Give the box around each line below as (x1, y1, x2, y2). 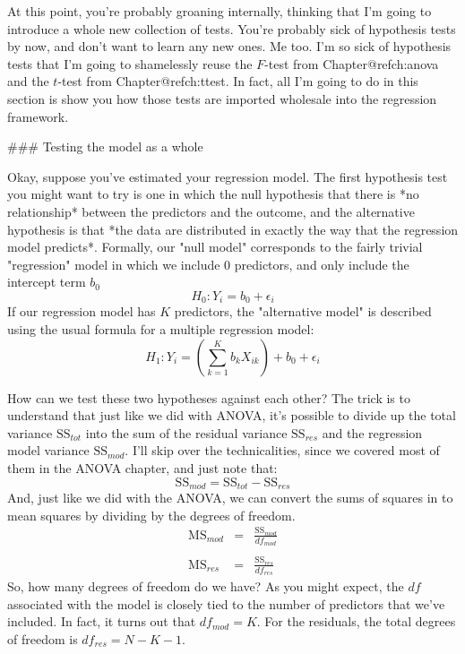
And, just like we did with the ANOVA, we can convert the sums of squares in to (7, 487, 453, 506)
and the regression (322, 423, 423, 442)
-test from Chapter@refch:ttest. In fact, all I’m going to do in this (57, 72, 418, 90)
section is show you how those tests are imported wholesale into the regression (7, 89, 437, 108)
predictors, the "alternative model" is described (174, 302, 432, 321)
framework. (7, 107, 69, 125)
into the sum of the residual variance (85, 423, 288, 442)
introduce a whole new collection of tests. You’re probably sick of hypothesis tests (7, 19, 456, 38)
